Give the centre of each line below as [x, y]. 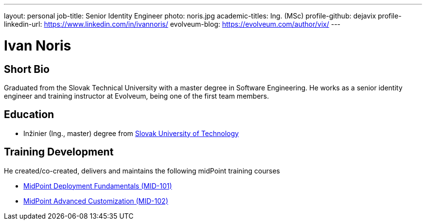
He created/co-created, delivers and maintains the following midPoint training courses [142, 171]
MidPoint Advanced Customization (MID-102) [96, 201]
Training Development [59, 152]
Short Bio [27, 69]
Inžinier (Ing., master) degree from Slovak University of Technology [131, 133]
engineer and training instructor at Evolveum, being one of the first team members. [136, 96]
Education [29, 115]
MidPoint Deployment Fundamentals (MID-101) [98, 186]
